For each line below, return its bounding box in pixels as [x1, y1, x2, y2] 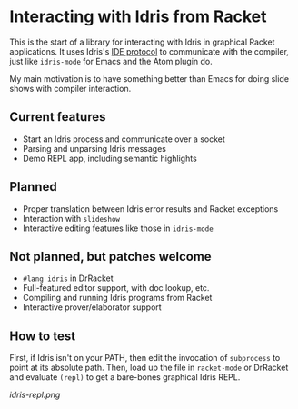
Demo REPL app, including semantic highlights [22, 153, 197, 164]
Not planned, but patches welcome [9, 248, 212, 264]
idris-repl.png [9, 389, 61, 401]
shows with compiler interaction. [9, 83, 132, 94]
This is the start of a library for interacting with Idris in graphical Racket [9, 36, 275, 47]
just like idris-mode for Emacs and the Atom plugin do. [9, 55, 214, 66]
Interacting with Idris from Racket [9, 6, 267, 27]
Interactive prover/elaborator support [22, 302, 162, 313]
